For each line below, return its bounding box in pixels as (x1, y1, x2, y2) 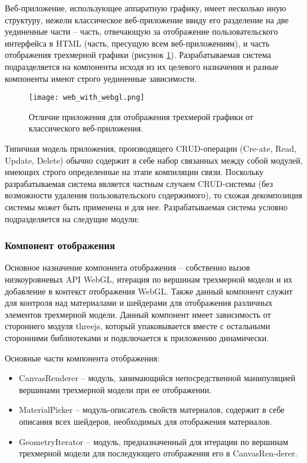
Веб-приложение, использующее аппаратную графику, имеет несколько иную (5, 2, 287, 14)
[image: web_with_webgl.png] (29, 93, 145, 102)
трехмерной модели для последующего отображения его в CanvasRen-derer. (19, 447, 297, 459)
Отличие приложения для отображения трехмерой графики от (29, 110, 254, 122)
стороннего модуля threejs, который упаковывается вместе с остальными (5, 320, 270, 332)
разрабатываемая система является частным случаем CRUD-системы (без (5, 177, 273, 189)
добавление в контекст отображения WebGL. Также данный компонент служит (5, 284, 293, 297)
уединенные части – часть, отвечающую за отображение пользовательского (5, 25, 278, 38)
